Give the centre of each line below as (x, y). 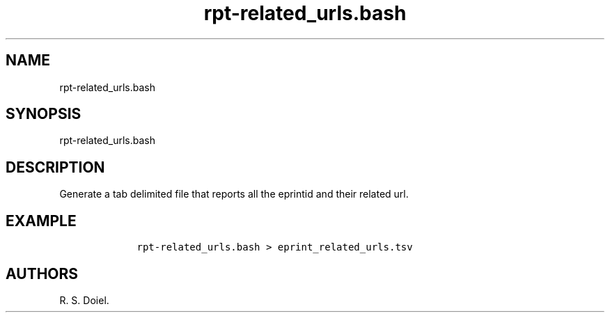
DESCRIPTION (55, 167)
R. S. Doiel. (84, 300)
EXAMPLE (41, 221)
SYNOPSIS (44, 114)
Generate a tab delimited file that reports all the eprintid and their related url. (234, 194)
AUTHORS (42, 273)
